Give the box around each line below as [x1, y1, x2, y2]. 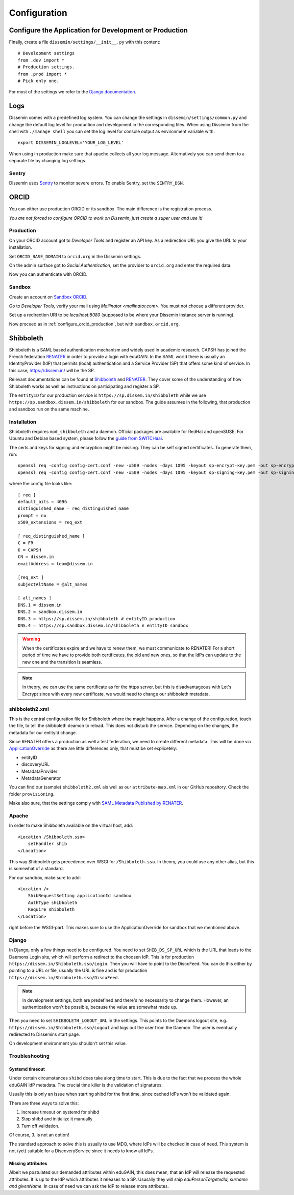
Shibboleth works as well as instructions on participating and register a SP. [9, 383, 160, 389]
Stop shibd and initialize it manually [21, 1116, 93, 1122]
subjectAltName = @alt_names [18, 582, 88, 587]
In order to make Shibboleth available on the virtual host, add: [9, 822, 133, 828]
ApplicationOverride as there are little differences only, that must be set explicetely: [9, 745, 177, 752]
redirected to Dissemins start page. [9, 1031, 80, 1037]
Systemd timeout [9, 1066, 45, 1072]
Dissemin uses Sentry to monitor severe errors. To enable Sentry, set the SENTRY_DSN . [9, 180, 184, 186]
